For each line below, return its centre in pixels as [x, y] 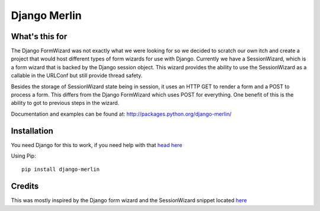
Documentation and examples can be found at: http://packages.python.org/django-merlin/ [121, 114]
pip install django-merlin [61, 170]
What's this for [39, 36]
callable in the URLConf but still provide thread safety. [77, 76]
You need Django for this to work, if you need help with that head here [97, 145]
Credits [25, 186]
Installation [32, 131]
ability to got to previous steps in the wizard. [65, 103]
